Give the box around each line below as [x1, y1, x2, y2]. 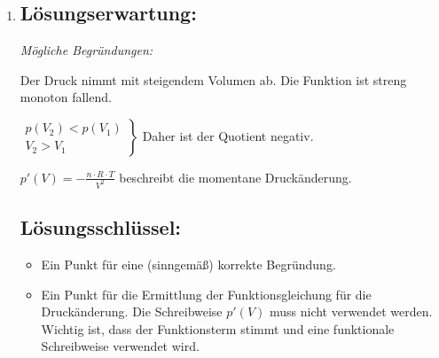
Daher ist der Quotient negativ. [142, 126, 314, 144]
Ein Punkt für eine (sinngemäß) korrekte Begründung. [41, 255, 336, 274]
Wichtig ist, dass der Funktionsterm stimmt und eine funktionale [41, 319, 395, 338]
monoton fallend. [20, 88, 112, 106]
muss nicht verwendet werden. [269, 302, 433, 321]
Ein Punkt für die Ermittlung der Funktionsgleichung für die [41, 284, 372, 303]
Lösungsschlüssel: [20, 214, 182, 241]
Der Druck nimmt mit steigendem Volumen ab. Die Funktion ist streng [20, 70, 407, 89]
